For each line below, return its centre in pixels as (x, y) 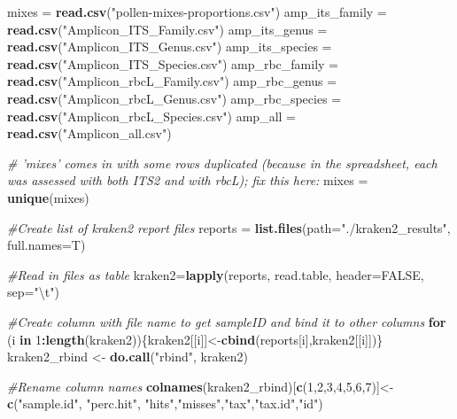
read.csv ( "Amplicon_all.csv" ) (89, 133)
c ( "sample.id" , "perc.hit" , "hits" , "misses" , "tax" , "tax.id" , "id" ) (165, 403)
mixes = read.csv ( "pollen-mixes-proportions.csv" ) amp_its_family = (197, 12)
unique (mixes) (48, 197)
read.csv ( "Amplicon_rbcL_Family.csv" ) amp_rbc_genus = (172, 81)
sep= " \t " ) (33, 292)
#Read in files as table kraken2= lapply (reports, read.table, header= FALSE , (216, 274)
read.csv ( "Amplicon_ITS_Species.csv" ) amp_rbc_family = (173, 63)
